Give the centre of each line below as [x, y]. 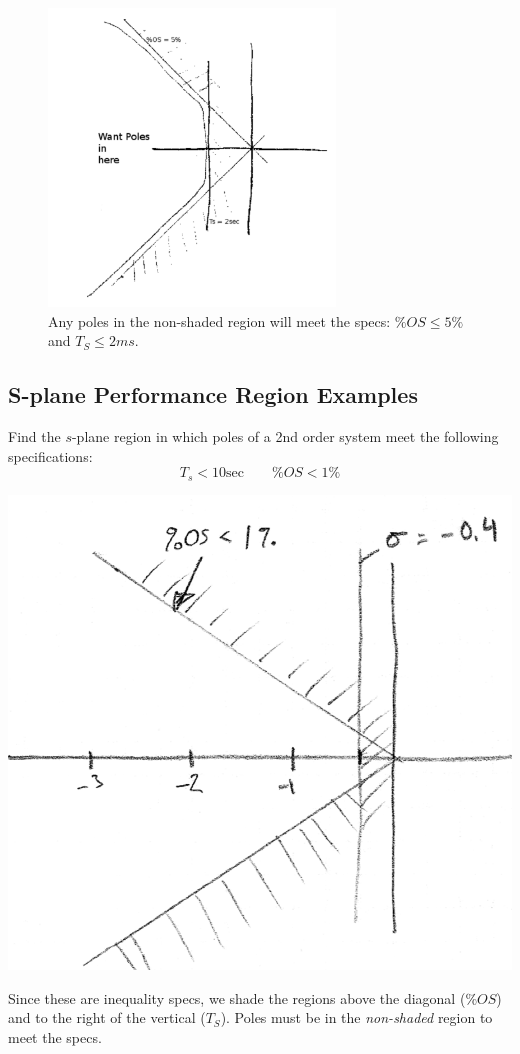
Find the [34, 436]
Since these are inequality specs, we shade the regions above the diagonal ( [237, 997]
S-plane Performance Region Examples [213, 394]
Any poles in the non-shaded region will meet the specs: [219, 320]
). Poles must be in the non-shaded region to [356, 1017]
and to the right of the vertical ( [107, 1017]
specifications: [50, 455]
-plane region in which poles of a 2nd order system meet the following [285, 436]
